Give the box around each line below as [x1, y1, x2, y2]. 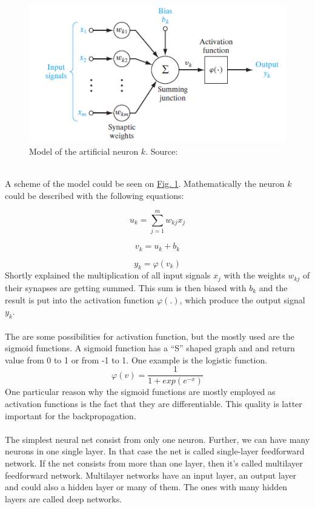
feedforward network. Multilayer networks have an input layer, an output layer [5, 468, 297, 481]
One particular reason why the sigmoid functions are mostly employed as [5, 385, 276, 398]
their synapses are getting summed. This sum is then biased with [5, 281, 247, 294]
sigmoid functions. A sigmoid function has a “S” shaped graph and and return [5, 342, 295, 354]
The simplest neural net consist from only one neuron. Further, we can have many [5, 433, 310, 445]
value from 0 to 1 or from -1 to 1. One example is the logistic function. [5, 353, 268, 366]
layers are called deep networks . [5, 492, 122, 505]
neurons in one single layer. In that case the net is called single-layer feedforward [5, 445, 305, 457]
